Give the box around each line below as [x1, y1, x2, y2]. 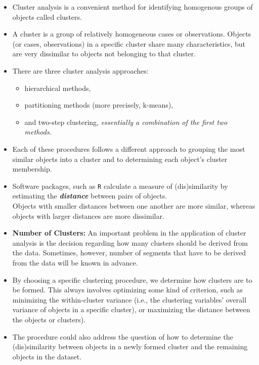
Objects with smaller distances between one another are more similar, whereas [12, 200, 255, 211]
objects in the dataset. [12, 351, 82, 361]
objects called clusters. [12, 11, 82, 22]
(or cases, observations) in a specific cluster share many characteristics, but [12, 38, 245, 49]
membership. [12, 163, 52, 174]
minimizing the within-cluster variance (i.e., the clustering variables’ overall [12, 294, 246, 305]
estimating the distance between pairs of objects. [12, 190, 167, 201]
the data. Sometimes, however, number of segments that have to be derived [12, 247, 246, 258]
